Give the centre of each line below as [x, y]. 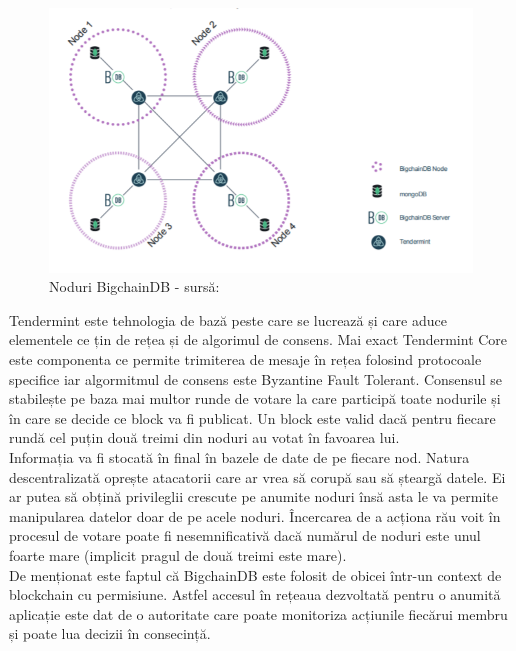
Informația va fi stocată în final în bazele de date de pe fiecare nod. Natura [239, 457]
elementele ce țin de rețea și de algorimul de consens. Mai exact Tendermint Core [258, 339]
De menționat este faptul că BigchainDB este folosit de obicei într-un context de [255, 574]
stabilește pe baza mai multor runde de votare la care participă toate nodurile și [255, 398]
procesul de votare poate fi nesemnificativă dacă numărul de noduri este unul [245, 535]
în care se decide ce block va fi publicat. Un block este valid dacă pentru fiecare [252, 417]
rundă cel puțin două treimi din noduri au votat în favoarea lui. [204, 437]
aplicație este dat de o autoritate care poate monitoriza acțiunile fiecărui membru [258, 613]
